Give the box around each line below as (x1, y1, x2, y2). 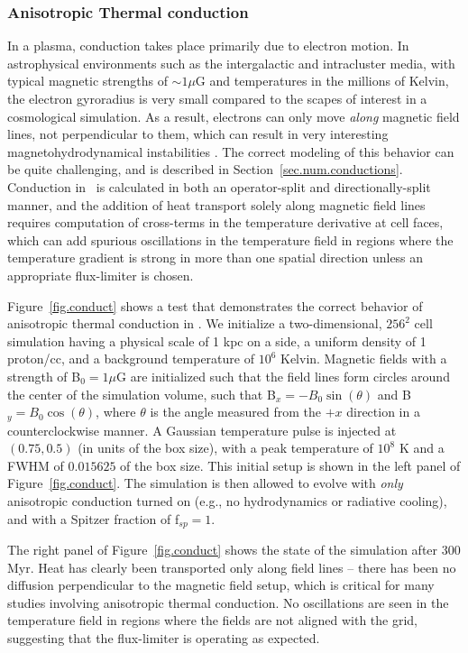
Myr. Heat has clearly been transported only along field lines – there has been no (7, 557, 456, 576)
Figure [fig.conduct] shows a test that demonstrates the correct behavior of (7, 296, 423, 315)
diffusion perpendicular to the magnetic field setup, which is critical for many (7, 575, 435, 594)
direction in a (346, 402, 420, 421)
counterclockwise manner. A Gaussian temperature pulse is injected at (7, 420, 397, 439)
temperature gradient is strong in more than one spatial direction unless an (7, 248, 424, 267)
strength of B (7, 366, 81, 385)
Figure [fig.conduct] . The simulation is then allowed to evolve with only (7, 474, 403, 492)
